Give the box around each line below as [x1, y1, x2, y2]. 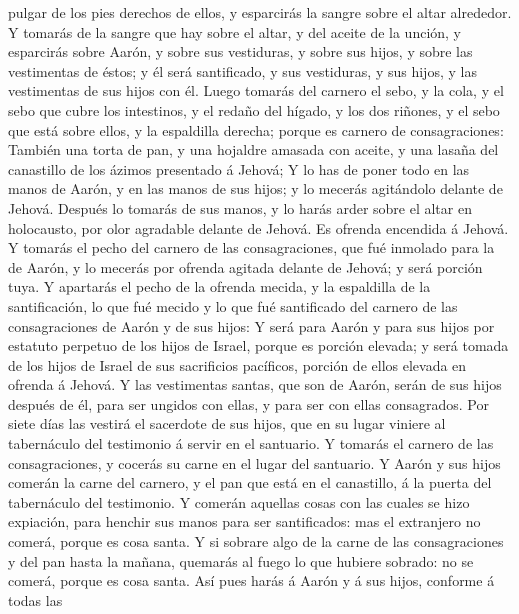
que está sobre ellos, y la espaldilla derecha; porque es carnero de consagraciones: [8, 119, 504, 140]
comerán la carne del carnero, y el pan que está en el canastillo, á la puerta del [8, 472, 492, 493]
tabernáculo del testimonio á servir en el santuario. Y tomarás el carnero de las [8, 433, 494, 454]
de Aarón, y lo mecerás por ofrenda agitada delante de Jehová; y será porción [8, 256, 483, 277]
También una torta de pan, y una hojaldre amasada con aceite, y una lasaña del [8, 139, 499, 160]
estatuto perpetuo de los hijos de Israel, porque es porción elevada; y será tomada [8, 335, 509, 356]
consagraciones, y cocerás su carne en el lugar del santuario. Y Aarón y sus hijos [8, 452, 501, 473]
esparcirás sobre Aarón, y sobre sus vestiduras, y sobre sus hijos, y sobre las [8, 41, 473, 62]
